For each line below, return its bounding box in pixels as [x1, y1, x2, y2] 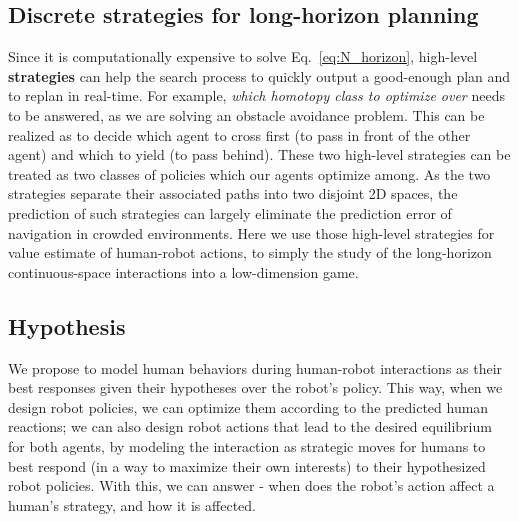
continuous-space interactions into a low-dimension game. [8, 261, 359, 282]
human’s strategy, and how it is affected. [8, 494, 256, 515]
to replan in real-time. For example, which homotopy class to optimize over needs [8, 85, 505, 106]
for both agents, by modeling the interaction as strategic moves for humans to [8, 435, 486, 456]
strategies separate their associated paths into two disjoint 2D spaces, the [8, 183, 458, 204]
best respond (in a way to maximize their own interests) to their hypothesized [8, 455, 486, 476]
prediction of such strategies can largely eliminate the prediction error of [8, 202, 452, 223]
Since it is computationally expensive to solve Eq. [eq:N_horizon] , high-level [8, 46, 478, 67]
